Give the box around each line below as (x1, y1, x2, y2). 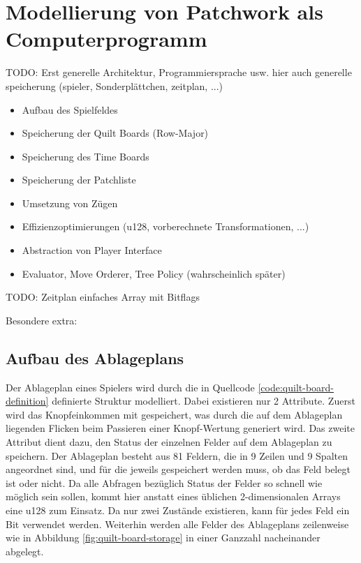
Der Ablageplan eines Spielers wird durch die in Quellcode (6, 380, 255, 394)
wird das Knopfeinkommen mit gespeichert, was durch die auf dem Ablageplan (6, 407, 343, 421)
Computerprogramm (6, 24, 207, 53)
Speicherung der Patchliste (22, 172, 136, 187)
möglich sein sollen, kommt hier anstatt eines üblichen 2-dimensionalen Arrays (6, 489, 341, 504)
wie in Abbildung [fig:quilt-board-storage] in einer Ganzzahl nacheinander (6, 530, 321, 545)
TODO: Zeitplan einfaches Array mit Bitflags (6, 290, 200, 304)
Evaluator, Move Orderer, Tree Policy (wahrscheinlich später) (22, 266, 286, 280)
